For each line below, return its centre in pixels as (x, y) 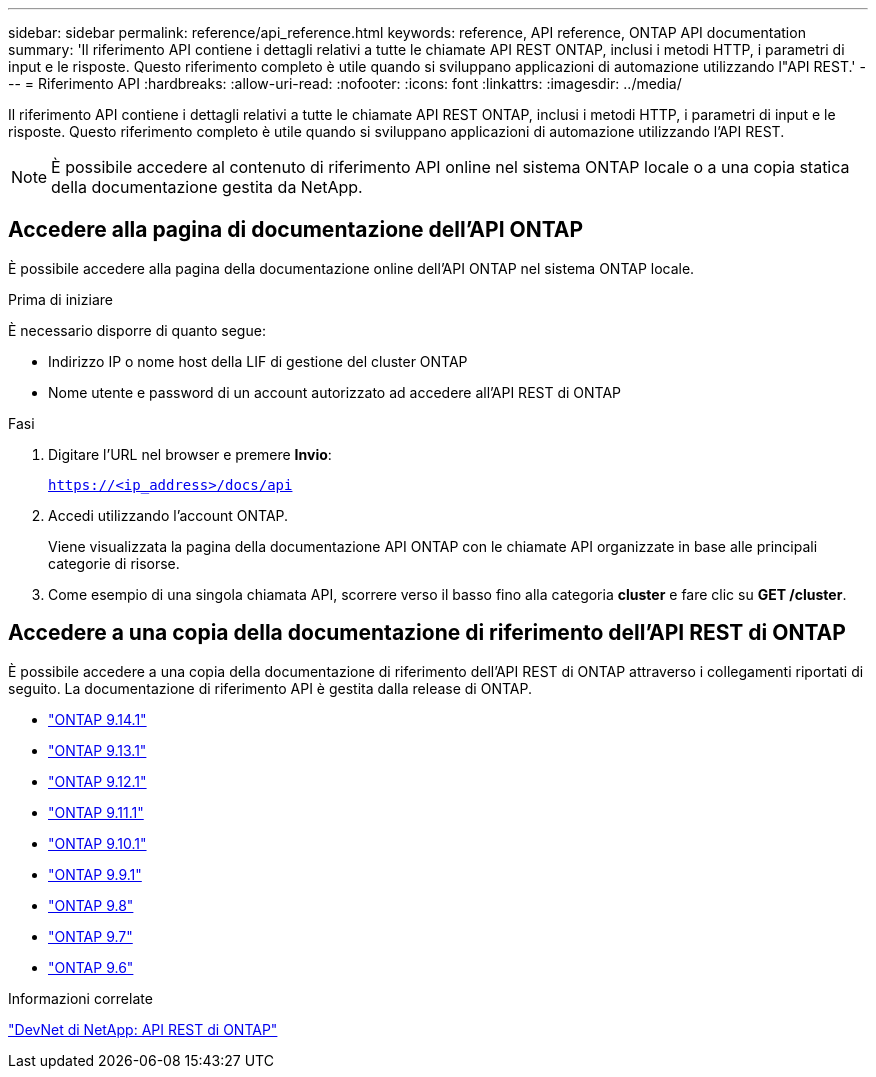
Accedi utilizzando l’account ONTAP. (168, 515)
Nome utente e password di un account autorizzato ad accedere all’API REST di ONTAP (335, 392)
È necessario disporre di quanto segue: (137, 330)
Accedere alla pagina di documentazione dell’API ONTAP (296, 230)
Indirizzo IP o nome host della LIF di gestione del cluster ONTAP (258, 361)
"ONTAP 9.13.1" (97, 750)
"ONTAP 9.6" (91, 967)
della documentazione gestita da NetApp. (207, 187)
